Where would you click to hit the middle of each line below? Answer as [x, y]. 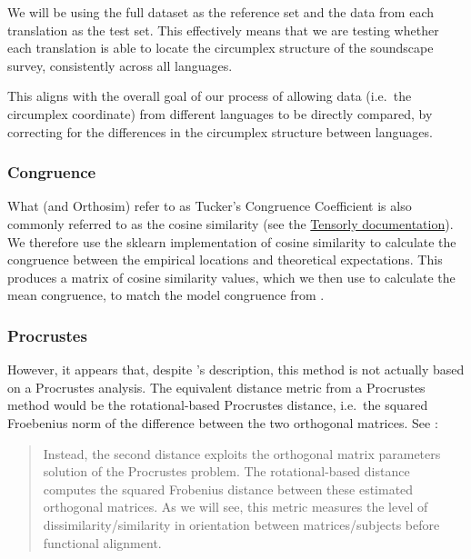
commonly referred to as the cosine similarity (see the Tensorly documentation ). [230, 223]
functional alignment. [102, 542]
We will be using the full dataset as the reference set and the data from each [220, 12]
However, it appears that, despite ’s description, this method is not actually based [236, 369]
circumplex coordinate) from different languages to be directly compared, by [220, 113]
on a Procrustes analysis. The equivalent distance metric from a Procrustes [216, 387]
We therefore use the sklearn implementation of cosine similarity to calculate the [232, 241]
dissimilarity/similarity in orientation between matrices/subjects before [241, 524]
